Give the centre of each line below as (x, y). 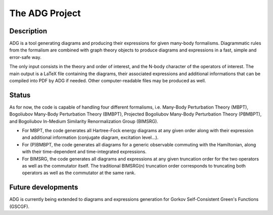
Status (20, 95)
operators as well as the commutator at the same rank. (79, 173)
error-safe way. (25, 57)
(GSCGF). (19, 206)
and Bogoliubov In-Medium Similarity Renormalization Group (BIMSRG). (84, 121)
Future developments (44, 187)
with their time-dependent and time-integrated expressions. (84, 152)
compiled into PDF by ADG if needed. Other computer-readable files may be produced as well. (108, 81)
